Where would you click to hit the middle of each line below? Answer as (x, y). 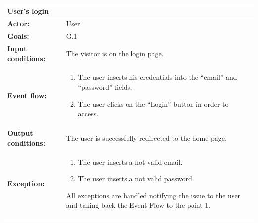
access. (88, 113)
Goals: (18, 36)
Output (20, 133)
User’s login (28, 11)
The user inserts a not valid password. (136, 179)
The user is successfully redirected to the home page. (146, 137)
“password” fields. (105, 87)
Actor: (19, 24)
